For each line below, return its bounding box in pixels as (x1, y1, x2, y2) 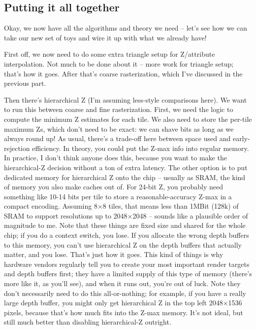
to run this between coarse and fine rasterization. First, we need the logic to (4, 104, 233, 114)
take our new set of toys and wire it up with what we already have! (4, 32, 207, 42)
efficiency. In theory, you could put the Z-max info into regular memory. (32, 143, 249, 153)
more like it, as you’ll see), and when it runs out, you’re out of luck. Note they (4, 278, 241, 289)
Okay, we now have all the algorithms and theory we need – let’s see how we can (4, 23, 247, 33)
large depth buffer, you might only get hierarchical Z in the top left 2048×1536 (4, 297, 242, 308)
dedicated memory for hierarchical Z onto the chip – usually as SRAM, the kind (4, 172, 246, 182)
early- (232, 133, 250, 144)
